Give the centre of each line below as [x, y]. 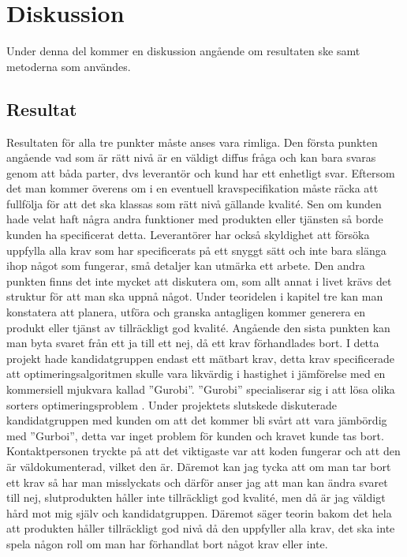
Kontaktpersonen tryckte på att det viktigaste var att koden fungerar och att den [203, 451]
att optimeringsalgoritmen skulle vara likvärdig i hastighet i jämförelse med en [196, 374]
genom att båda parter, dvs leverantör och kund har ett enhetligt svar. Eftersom [201, 172]
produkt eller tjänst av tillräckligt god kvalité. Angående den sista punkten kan [198, 327]
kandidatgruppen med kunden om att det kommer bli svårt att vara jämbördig [197, 420]
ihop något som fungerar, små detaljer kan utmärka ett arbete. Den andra [186, 265]
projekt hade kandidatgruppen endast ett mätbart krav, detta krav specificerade [200, 358]
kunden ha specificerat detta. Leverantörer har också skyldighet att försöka [188, 235]
